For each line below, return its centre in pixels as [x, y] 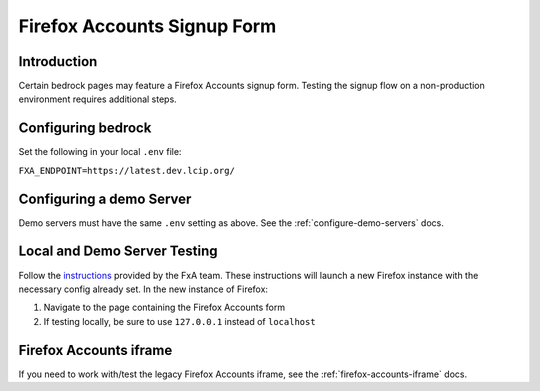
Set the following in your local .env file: [100, 152]
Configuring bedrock [85, 128]
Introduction [58, 61]
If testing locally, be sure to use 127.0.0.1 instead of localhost [179, 321]
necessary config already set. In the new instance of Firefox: [143, 289]
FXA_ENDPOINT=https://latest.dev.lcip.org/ [126, 170]
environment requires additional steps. [97, 99]
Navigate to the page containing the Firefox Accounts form [164, 307]
